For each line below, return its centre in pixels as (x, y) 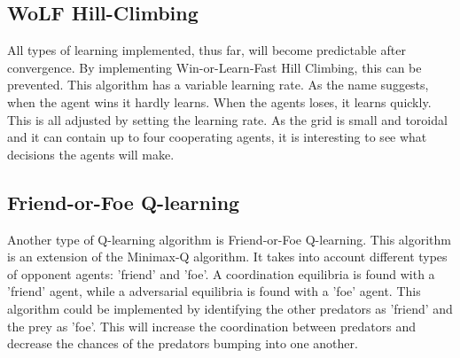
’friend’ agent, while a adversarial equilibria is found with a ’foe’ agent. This (214, 291)
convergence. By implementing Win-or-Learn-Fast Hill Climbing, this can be (214, 67)
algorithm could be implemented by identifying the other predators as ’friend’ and (230, 308)
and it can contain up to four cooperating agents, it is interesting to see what (217, 137)
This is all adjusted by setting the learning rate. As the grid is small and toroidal (227, 119)
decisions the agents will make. (91, 154)
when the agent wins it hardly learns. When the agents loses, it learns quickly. (219, 101)
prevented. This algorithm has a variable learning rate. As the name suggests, (218, 85)
